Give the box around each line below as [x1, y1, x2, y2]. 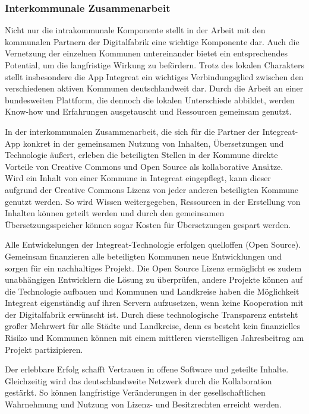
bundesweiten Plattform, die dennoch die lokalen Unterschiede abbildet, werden [5, 93, 295, 106]
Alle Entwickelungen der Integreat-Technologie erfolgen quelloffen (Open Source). [5, 238, 301, 251]
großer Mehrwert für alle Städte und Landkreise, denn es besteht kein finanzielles [5, 320, 300, 332]
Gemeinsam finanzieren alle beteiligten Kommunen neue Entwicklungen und [5, 249, 282, 262]
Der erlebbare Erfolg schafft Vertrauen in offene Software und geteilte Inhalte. [5, 363, 289, 375]
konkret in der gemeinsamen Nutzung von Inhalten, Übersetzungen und [23, 137, 284, 149]
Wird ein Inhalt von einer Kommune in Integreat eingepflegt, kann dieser [5, 172, 271, 184]
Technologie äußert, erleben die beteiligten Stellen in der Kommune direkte [5, 148, 278, 161]
